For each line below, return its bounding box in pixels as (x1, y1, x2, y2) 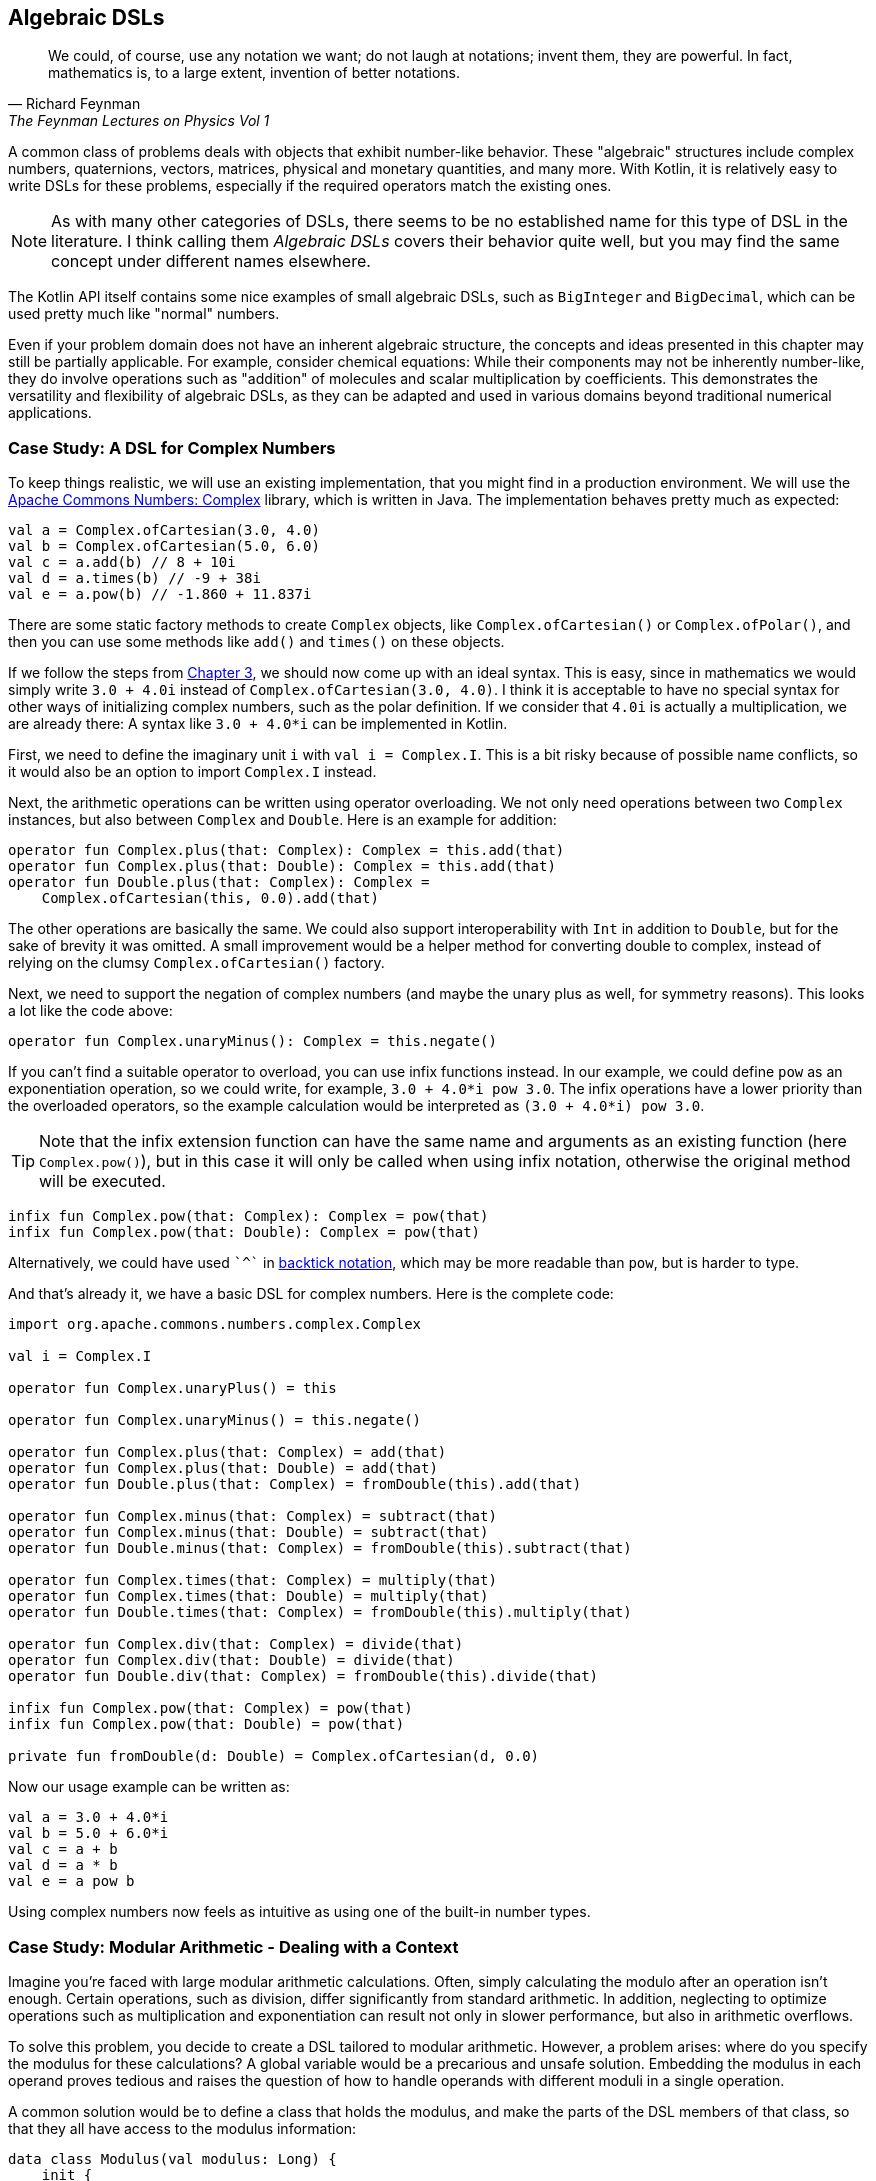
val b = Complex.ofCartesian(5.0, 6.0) (8, 538, 320, 555)
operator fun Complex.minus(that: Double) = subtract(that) (8, 1524, 489, 1541)
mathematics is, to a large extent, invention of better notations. (48, 64, 460, 82)
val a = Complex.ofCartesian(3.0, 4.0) (8, 522, 320, 539)
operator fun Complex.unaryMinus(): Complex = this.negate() (8, 1033, 497, 1050)
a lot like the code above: (8, 1002, 173, 1020)
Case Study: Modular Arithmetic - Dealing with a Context (8, 1936, 459, 1957)
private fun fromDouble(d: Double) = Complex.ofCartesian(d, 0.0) (8, 1748, 540, 1765)
